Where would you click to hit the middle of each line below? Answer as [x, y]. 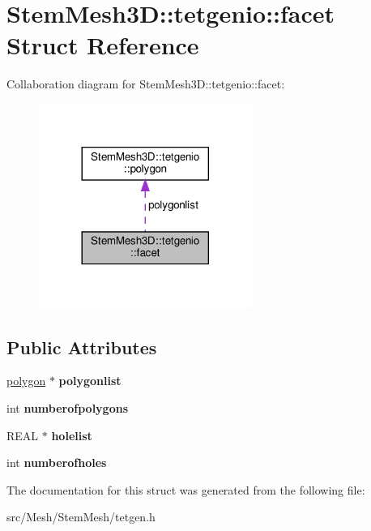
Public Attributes [82, 347]
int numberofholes [57, 462]
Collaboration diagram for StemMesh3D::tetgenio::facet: [146, 84]
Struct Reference [103, 45]
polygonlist [90, 381]
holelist [72, 435]
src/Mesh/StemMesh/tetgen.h [81, 517]
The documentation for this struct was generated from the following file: [186, 489]
